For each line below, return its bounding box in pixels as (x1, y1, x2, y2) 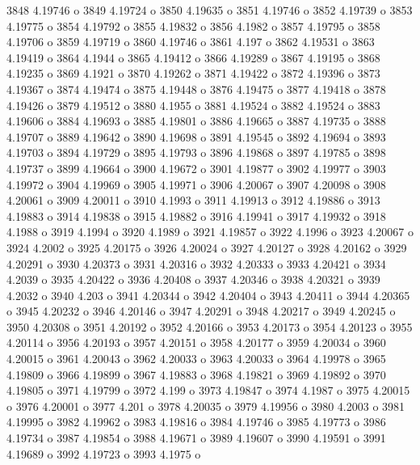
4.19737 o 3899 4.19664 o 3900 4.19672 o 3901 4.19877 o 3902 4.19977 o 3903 (6, 159, 386, 176)
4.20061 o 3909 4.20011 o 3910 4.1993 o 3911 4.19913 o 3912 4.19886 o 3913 (6, 192, 380, 209)
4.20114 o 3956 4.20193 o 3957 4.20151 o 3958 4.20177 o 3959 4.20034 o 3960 (6, 334, 386, 351)
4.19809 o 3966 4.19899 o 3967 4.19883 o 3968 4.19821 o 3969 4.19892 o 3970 (6, 366, 386, 383)
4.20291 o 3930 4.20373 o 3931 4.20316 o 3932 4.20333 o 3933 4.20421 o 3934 (6, 255, 386, 272)
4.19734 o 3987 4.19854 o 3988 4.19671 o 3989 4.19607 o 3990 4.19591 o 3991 (6, 429, 386, 446)
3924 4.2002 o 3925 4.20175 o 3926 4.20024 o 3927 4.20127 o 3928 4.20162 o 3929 (6, 239, 407, 256)
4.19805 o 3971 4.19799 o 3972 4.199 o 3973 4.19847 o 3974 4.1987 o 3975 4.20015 (6, 382, 410, 399)
